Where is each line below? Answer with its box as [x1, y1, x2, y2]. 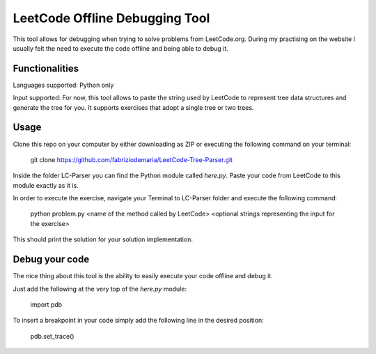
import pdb [30, 300, 63, 309]
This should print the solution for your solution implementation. [13, 235, 193, 243]
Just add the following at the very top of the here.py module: [13, 284, 187, 293]
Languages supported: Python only [13, 81, 114, 89]
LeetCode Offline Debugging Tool [13, 10, 210, 26]
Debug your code [13, 254, 90, 266]
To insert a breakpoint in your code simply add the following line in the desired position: [13, 316, 264, 325]
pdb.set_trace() [30, 332, 75, 340]
